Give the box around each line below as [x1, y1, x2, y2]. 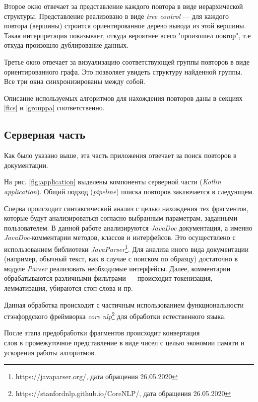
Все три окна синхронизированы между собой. [4, 76, 145, 86]
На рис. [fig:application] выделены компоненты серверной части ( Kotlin [4, 176, 221, 187]
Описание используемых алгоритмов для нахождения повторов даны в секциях [4, 92, 243, 103]
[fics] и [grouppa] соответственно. [4, 102, 105, 113]
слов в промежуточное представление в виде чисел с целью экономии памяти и [4, 337, 245, 347]
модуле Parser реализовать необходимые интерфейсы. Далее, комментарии [4, 263, 231, 273]
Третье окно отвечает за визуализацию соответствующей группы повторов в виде [4, 56, 250, 67]
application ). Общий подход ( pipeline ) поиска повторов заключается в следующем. [4, 186, 254, 196]
